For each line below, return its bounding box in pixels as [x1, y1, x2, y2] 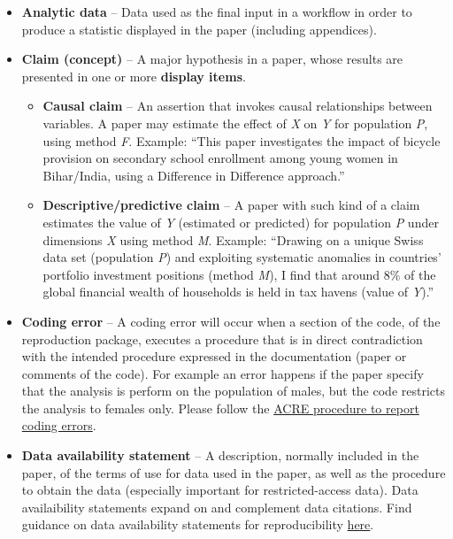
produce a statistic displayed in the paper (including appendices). [21, 19, 377, 38]
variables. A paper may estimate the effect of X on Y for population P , [42, 113, 428, 132]
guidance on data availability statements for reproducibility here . [21, 515, 374, 534]
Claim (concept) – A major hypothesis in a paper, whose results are [21, 50, 403, 68]
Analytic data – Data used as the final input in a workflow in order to [21, 3, 412, 20]
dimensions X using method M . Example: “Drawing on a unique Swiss [42, 230, 424, 249]
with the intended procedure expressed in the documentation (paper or [21, 347, 407, 366]
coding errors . [21, 416, 96, 435]
